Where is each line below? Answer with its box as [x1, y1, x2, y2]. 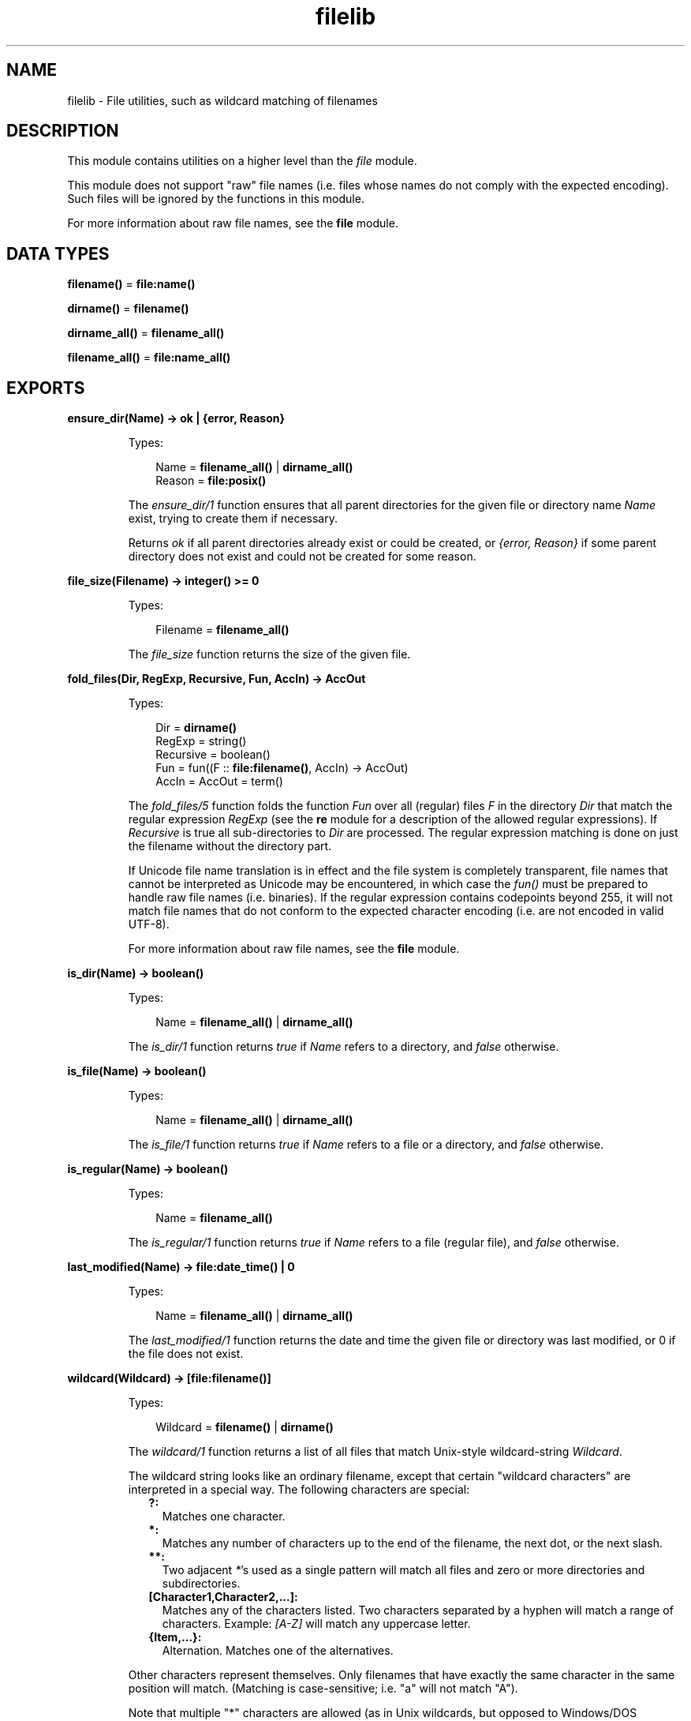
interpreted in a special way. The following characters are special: [128, 1483, 470, 1497]
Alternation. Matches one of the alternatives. [162, 1644, 394, 1658]
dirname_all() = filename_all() [67, 326, 225, 340]
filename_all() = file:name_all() [67, 351, 231, 365]
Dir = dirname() [155, 721, 237, 735]
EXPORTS [6, 377, 85, 398]
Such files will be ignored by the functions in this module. [67, 192, 364, 206]
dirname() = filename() [67, 302, 189, 316]
